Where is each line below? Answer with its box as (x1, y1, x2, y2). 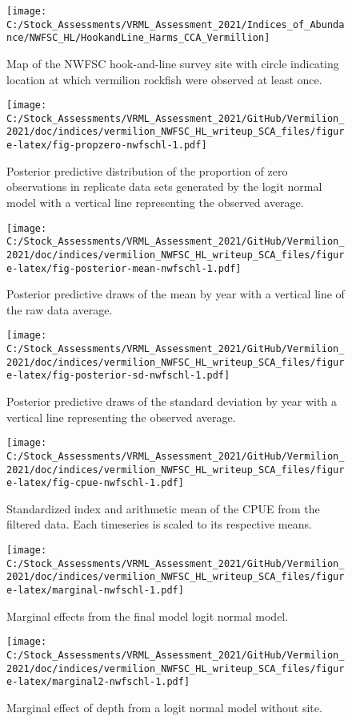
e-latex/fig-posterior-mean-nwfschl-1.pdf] (6, 262, 242, 274)
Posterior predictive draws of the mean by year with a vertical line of (6, 286, 345, 302)
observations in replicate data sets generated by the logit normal (6, 178, 322, 195)
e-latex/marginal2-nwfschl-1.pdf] (6, 676, 190, 688)
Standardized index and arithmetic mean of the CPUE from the (6, 500, 320, 516)
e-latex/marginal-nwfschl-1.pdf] (6, 584, 184, 596)
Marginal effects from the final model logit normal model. (6, 607, 289, 624)
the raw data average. (6, 301, 113, 318)
